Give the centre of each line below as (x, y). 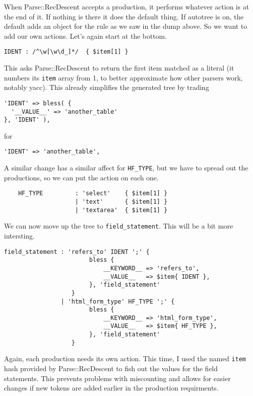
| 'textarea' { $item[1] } (121, 210)
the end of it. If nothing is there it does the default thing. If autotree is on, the (124, 16)
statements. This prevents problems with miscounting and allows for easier (117, 378)
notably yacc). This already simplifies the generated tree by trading (107, 87)
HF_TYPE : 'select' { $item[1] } (93, 194)
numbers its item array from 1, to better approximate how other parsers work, (124, 77)
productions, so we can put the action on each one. (81, 177)
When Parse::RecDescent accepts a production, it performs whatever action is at (126, 6)
